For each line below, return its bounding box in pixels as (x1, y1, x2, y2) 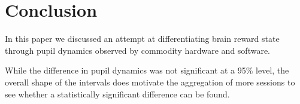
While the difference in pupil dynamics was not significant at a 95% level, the (5, 64, 289, 77)
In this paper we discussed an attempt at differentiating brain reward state (5, 32, 280, 45)
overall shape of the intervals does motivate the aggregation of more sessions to (5, 75, 295, 88)
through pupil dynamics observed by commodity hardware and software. (5, 44, 271, 56)
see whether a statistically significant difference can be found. (5, 87, 230, 100)
